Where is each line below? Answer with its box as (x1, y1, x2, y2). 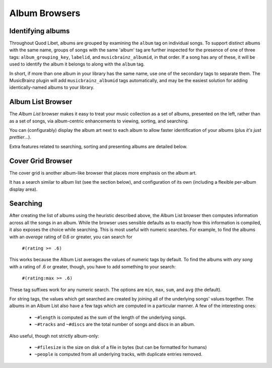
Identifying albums (9, 27, 70, 35)
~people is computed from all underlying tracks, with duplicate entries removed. (34, 351, 202, 357)
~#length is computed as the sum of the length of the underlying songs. (34, 314, 186, 320)
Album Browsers (9, 8, 81, 19)
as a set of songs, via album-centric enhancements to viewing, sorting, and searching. (9, 118, 189, 124)
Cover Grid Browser (9, 157, 73, 165)
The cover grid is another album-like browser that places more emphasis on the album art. (9, 170, 197, 176)
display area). (9, 186, 38, 192)
